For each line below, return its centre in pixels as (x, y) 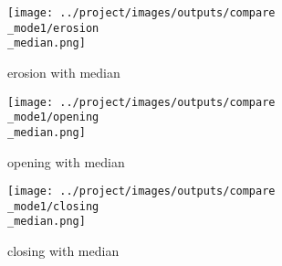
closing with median (63, 251)
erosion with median (64, 72)
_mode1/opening (53, 117)
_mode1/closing (53, 206)
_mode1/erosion (53, 28)
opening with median (66, 161)
